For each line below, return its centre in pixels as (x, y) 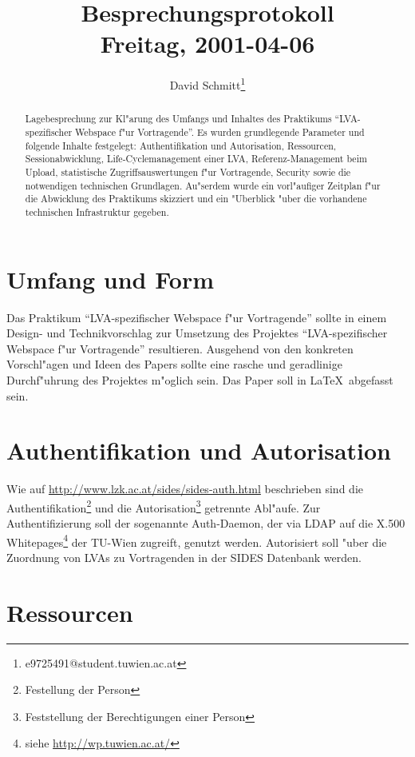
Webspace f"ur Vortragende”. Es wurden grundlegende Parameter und (220, 132)
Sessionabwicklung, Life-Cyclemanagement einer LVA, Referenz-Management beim (196, 159)
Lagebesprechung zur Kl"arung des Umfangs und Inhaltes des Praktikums (178, 119)
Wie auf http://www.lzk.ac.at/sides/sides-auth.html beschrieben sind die (185, 489)
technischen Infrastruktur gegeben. (97, 211)
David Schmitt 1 (207, 84)
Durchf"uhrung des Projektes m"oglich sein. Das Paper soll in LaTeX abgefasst (200, 379)
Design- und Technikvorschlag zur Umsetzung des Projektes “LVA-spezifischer (197, 333)
